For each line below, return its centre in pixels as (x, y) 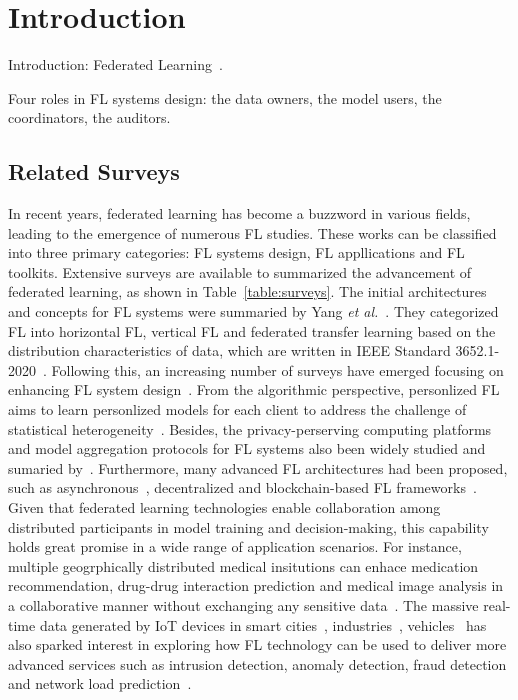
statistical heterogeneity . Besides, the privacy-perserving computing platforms (250, 428)
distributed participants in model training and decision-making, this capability (248, 526)
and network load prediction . (100, 683)
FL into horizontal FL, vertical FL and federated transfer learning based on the (252, 330)
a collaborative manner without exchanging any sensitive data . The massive (243, 604)
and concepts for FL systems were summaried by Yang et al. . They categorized (253, 311)
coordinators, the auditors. (89, 117)
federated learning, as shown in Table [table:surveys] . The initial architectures (247, 291)
